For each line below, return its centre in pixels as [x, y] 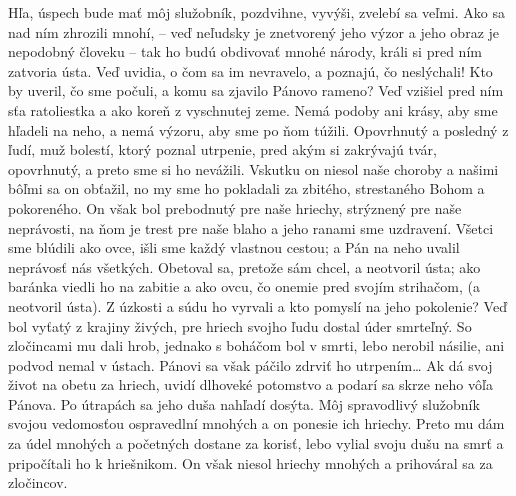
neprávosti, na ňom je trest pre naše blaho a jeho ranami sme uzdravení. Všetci [251, 227]
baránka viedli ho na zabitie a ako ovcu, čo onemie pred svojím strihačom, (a [244, 286]
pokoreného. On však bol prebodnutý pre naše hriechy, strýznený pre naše [235, 207]
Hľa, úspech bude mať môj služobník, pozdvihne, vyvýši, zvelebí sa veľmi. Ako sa [256, 12]
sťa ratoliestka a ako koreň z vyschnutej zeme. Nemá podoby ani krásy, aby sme [253, 109]
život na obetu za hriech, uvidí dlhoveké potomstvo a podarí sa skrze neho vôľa [250, 384]
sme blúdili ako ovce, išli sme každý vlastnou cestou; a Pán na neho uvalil [234, 247]
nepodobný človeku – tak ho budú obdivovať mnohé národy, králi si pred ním [245, 51]
